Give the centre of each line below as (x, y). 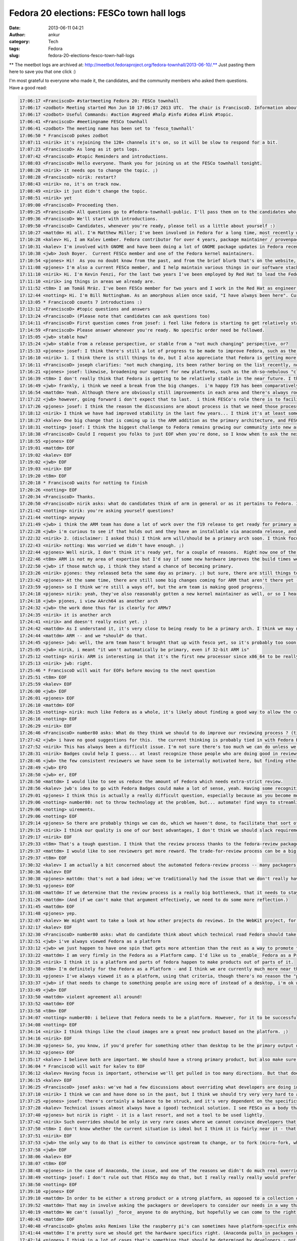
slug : (14, 56)
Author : (17, 34)
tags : (15, 48)
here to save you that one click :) (43, 71)
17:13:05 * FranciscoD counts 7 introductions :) (81, 302)
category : (20, 42)
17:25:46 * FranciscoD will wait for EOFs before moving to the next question (117, 670)
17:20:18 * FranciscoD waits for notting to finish (84, 483)
